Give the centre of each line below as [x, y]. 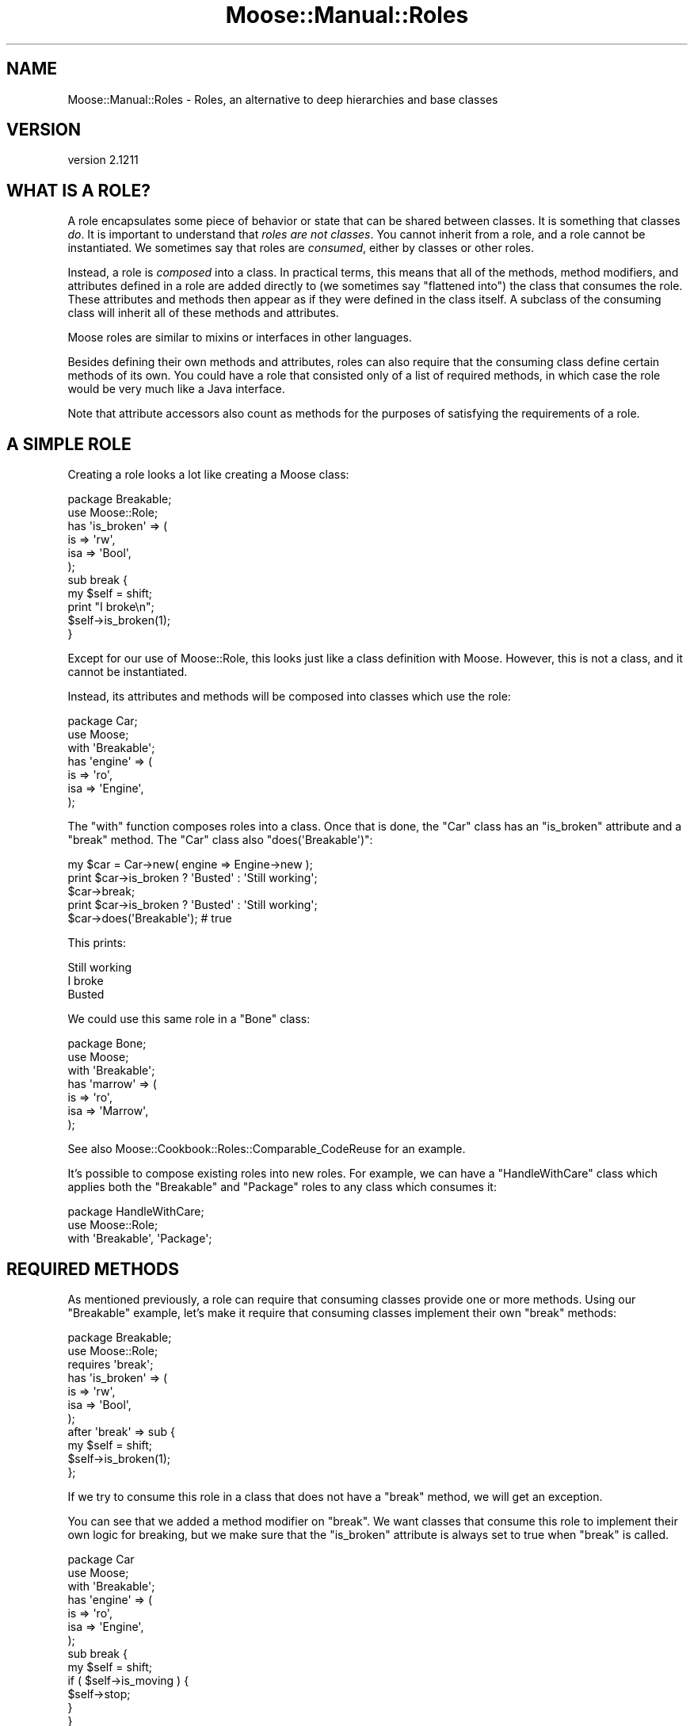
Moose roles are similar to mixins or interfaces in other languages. [240, 338]
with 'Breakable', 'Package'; [140, 1239]
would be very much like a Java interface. [176, 389]
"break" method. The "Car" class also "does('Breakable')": [220, 840]
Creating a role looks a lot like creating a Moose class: [208, 475]
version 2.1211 [103, 160]
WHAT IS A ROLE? [78, 190]
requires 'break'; [111, 1364]
